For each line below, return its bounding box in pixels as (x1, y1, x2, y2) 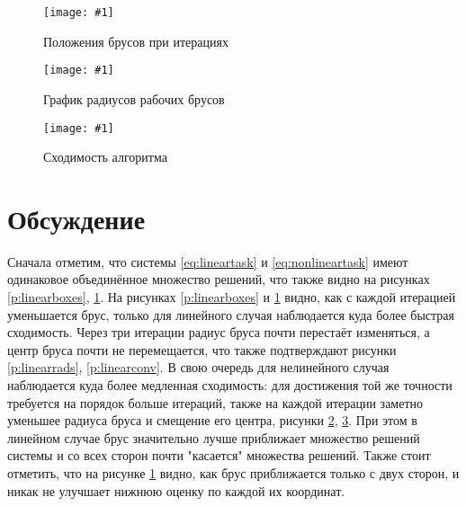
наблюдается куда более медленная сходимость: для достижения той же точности (7, 376, 453, 395)
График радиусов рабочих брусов (43, 89, 225, 108)
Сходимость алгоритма (43, 147, 167, 166)
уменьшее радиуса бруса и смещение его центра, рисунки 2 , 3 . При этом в (7, 411, 417, 430)
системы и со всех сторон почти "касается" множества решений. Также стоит (7, 446, 431, 465)
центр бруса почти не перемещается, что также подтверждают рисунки (7, 340, 397, 359)
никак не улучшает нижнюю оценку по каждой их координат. (7, 481, 345, 500)
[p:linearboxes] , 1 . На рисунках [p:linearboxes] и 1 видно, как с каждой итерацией (7, 288, 456, 306)
